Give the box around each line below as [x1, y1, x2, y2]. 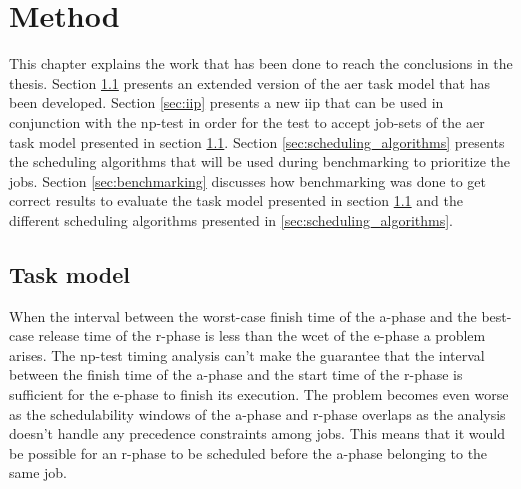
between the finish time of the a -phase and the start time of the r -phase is [9, 364, 463, 385]
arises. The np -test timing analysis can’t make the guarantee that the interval [9, 344, 485, 365]
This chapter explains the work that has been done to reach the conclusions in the [9, 53, 513, 74]
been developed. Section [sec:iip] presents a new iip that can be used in [9, 92, 444, 113]
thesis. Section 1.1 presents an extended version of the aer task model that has [9, 72, 490, 93]
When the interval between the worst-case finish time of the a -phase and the [9, 305, 477, 326]
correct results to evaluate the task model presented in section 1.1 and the [9, 190, 463, 211]
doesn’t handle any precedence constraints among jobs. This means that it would [9, 423, 505, 444]
